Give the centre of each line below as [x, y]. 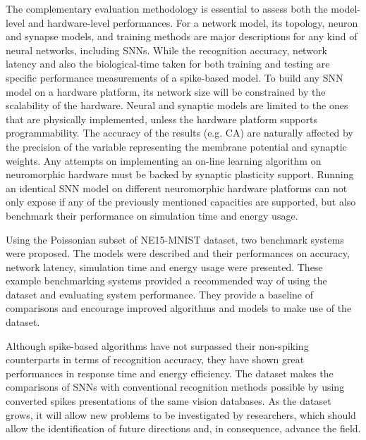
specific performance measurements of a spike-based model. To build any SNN [175, 77]
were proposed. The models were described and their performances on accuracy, [178, 253]
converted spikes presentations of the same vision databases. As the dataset [169, 401]
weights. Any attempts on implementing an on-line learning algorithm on [164, 160]
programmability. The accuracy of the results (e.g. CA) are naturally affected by [179, 133]
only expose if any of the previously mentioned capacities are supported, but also [181, 202]
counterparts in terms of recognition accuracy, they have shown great [155, 359]
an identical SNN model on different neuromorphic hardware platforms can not [177, 188]
